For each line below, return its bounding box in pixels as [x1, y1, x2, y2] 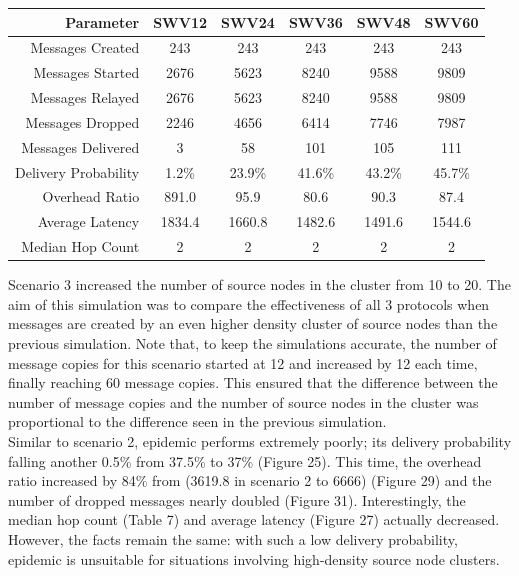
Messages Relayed [30, 87, 140, 108]
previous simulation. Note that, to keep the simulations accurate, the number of [8, 332, 497, 353]
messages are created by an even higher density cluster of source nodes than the [8, 313, 498, 334]
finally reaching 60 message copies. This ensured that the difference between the [8, 372, 498, 393]
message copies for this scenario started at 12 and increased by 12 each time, [8, 352, 478, 373]
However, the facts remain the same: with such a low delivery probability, [8, 528, 458, 549]
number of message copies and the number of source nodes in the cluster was [8, 391, 479, 412]
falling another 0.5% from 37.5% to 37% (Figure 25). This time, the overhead [8, 450, 482, 471]
